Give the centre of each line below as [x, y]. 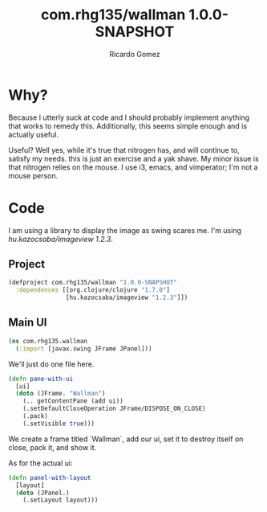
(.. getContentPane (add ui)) [73, 401]
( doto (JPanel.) [42, 493]
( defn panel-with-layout [50, 477]
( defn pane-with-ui [41, 379]
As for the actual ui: [40, 463]
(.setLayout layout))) [61, 500]
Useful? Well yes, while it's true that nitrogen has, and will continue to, [124, 150]
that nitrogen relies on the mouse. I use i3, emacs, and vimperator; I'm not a [133, 167]
